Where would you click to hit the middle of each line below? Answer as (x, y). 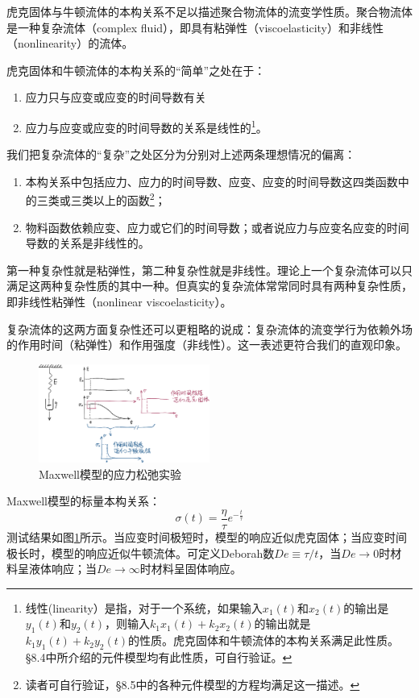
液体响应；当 (62, 569)
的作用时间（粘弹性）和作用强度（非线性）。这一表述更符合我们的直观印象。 (207, 345)
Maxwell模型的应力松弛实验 (110, 474)
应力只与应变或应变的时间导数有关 (116, 97)
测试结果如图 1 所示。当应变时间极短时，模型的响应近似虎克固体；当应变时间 (207, 537)
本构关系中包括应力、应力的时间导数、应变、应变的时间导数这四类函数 (212, 181)
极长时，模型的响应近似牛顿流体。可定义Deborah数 (141, 553)
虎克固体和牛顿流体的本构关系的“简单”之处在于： (136, 70)
